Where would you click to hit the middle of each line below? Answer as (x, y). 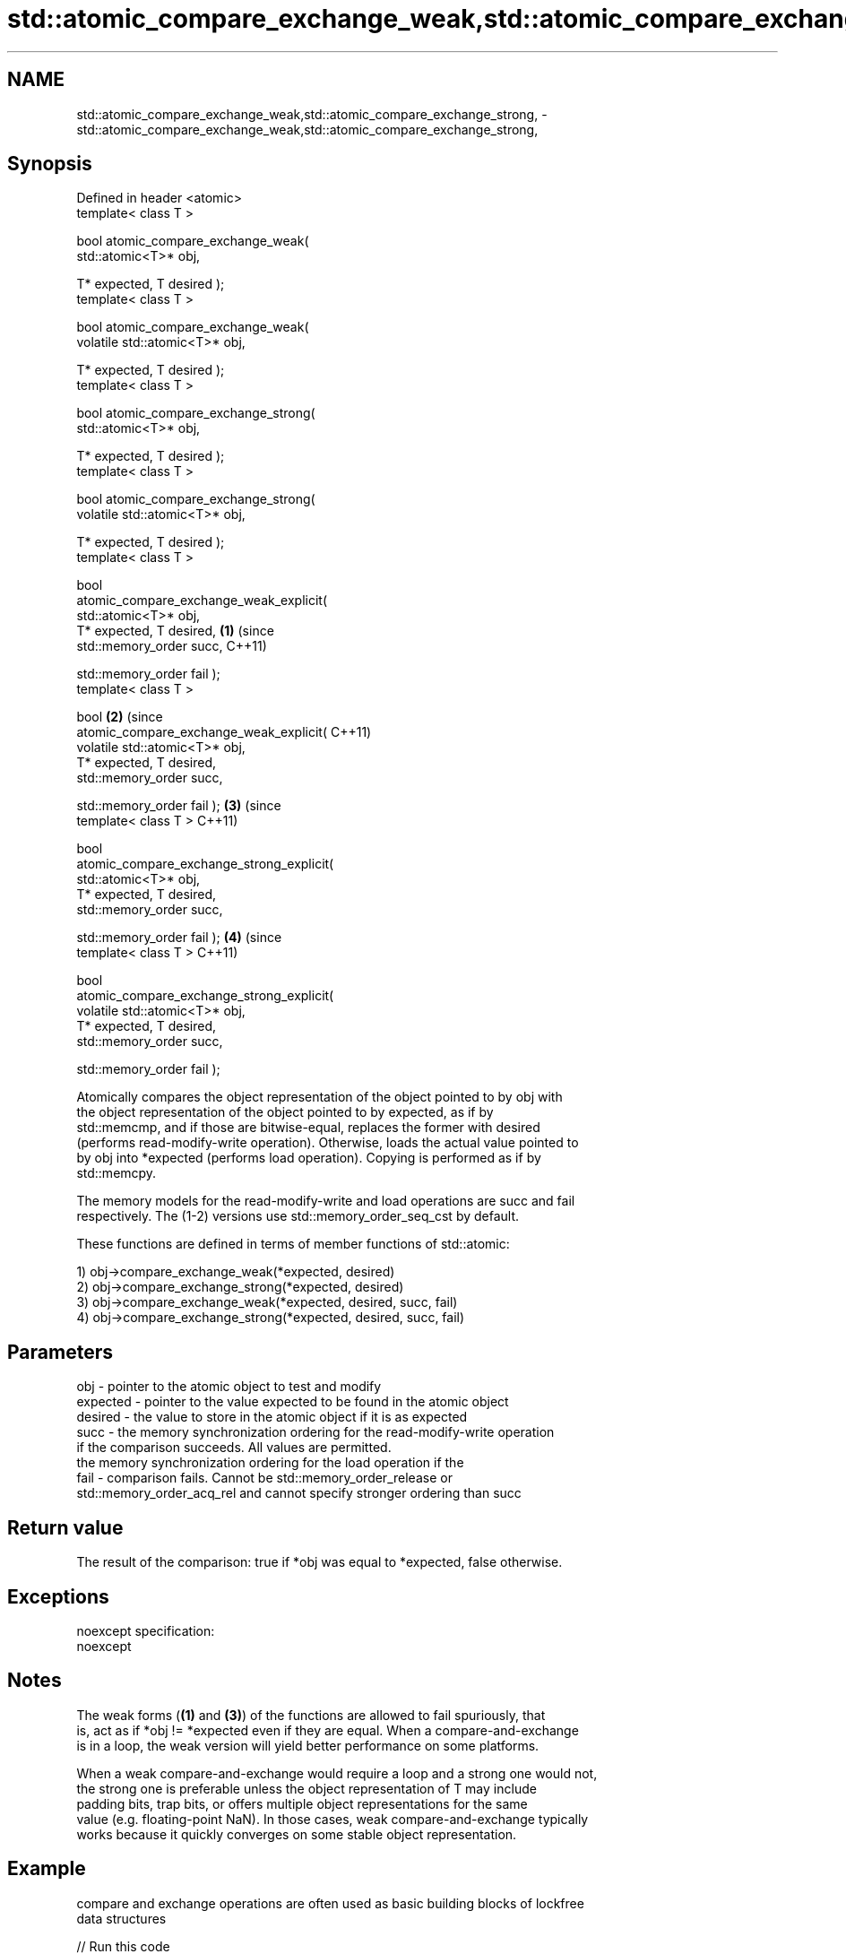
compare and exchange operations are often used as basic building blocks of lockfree (330, 1903)
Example (47, 1869)
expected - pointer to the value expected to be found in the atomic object (293, 1402)
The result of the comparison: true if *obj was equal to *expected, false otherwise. (319, 1562)
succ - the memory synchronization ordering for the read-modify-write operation (315, 1432)
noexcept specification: (146, 1630)
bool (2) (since (120, 717)
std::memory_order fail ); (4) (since (179, 938)
